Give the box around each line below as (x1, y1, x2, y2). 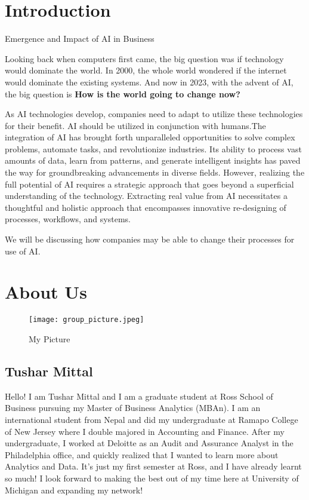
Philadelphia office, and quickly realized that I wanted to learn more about (5, 448, 279, 461)
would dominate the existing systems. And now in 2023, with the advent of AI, (5, 75, 293, 88)
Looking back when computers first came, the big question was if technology (5, 52, 284, 65)
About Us (5, 280, 87, 304)
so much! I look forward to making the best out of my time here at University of (5, 471, 299, 484)
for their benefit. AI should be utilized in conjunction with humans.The (5, 119, 266, 131)
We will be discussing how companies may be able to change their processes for (5, 233, 295, 246)
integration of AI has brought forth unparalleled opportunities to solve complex (5, 131, 295, 143)
